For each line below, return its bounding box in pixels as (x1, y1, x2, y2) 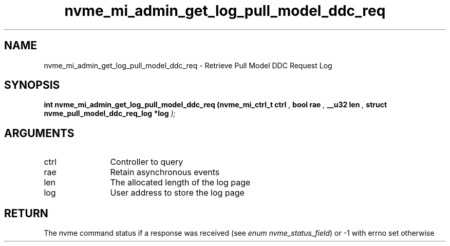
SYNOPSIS (4, 79, 60, 92)
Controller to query (110, 157, 183, 167)
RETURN (4, 206, 48, 220)
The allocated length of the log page (110, 177, 251, 188)
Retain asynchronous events (110, 167, 220, 178)
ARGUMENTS (4, 126, 74, 140)
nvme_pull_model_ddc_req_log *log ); (44, 109, 176, 118)
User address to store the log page (110, 187, 245, 198)
